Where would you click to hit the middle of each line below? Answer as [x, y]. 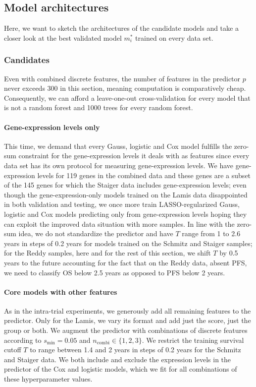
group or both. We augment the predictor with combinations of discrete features [126, 330]
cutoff [13, 350]
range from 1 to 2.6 [211, 233]
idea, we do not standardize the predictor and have [96, 233]
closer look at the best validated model [63, 37]
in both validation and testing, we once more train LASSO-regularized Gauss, [122, 204]
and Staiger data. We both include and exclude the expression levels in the [118, 359]
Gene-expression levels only [52, 127]
